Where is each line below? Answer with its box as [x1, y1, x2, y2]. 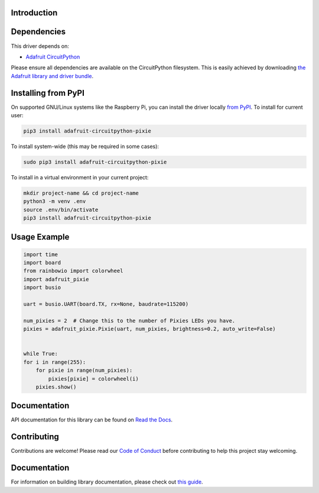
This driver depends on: [11, 42, 69, 50]
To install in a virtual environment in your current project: [11, 173, 149, 181]
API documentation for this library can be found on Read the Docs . [11, 416, 173, 423]
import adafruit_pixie [23, 276, 89, 282]
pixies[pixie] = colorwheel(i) [48, 375, 139, 382]
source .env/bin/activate [23, 206, 99, 213]
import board [23, 259, 61, 266]
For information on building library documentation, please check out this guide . [11, 478, 203, 485]
